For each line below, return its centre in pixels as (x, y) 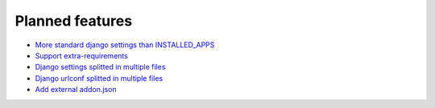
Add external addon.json (76, 90)
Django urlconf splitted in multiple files (99, 78)
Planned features (74, 21)
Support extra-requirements (81, 55)
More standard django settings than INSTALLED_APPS (125, 45)
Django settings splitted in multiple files (100, 67)
